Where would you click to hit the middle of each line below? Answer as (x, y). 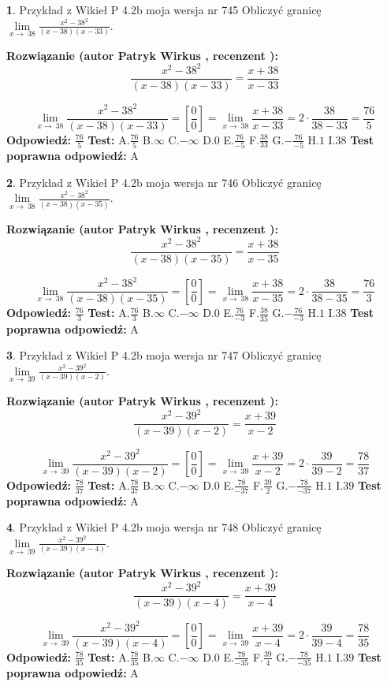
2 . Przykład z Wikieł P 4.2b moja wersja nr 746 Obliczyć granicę (164, 182)
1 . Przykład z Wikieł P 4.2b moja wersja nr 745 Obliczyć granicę (164, 9)
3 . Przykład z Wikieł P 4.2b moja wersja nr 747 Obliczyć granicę (164, 355)
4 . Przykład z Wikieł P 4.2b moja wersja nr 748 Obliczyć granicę (164, 527)
